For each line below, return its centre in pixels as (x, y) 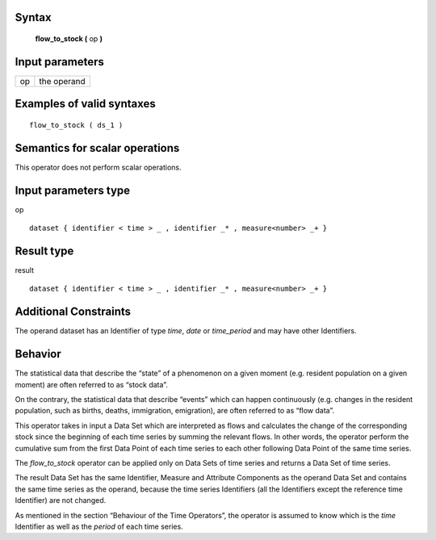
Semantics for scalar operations (97, 148)
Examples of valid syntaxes (86, 104)
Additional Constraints (73, 312)
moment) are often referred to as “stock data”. (92, 384)
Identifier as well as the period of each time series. (99, 526)
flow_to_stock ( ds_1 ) (76, 125)
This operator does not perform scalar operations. (98, 167)
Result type (44, 251)
